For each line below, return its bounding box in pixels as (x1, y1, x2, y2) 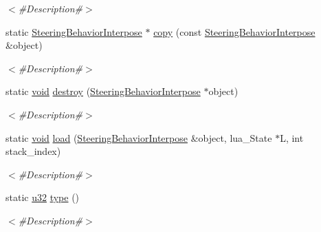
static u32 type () (5, 190, 80, 204)
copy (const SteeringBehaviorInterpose (153, 24, 316, 39)
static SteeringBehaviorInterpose (5, 24, 142, 39)
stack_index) (5, 144, 61, 158)
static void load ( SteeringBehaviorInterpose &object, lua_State (5, 130, 272, 145)
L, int (280, 130, 304, 145)
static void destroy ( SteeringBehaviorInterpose (5, 84, 201, 98)
